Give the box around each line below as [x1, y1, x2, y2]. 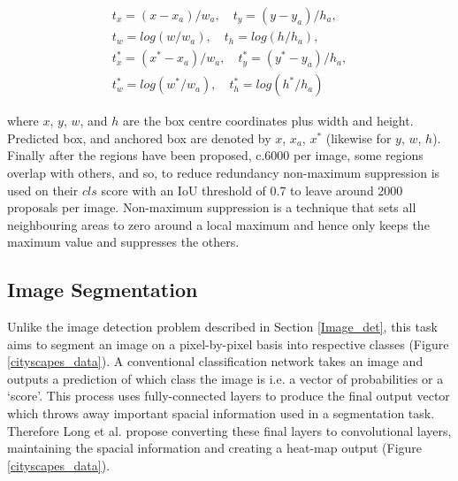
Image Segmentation [7, 276, 198, 303]
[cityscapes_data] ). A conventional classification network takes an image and [7, 352, 424, 370]
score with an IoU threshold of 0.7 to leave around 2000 [101, 180, 403, 199]
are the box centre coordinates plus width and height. [123, 111, 414, 130]
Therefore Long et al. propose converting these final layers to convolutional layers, [7, 421, 452, 439]
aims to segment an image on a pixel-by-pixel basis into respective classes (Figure [7, 334, 449, 353]
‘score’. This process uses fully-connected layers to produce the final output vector [7, 386, 450, 405]
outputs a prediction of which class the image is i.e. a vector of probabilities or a [7, 369, 444, 387]
